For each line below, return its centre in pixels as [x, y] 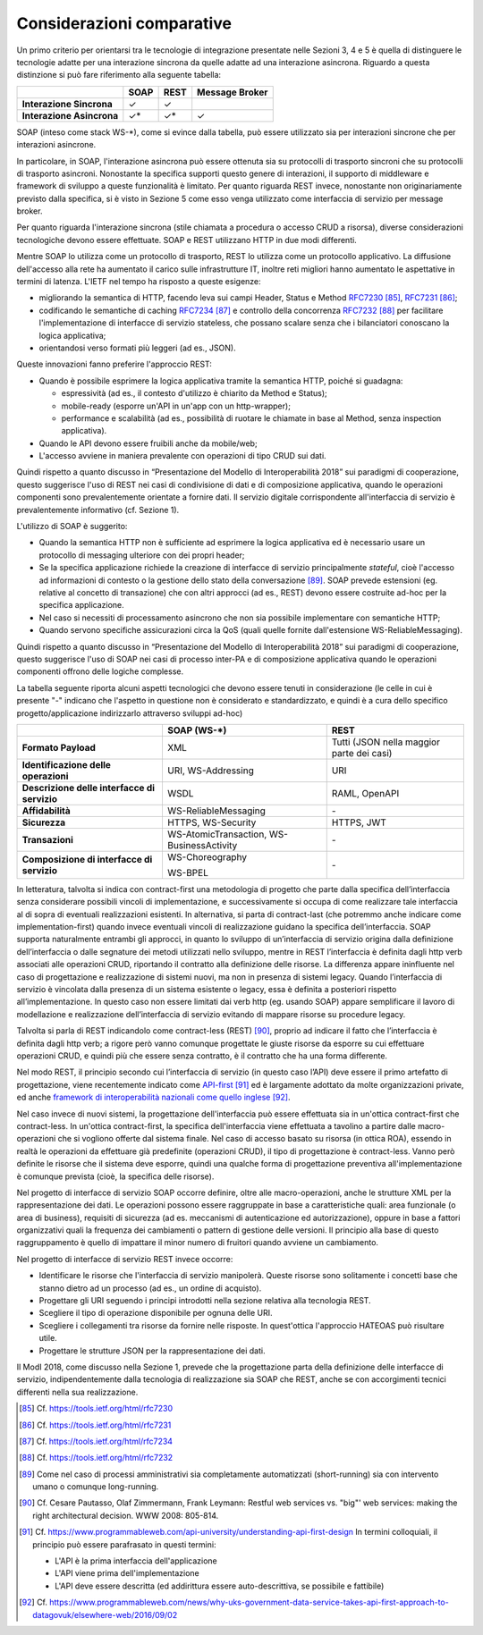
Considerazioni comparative [124, 23]
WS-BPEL [188, 872]
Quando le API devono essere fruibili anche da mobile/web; [148, 443]
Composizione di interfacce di [87, 859]
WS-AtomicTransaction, [217, 834]
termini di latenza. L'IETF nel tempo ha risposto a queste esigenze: [139, 282]
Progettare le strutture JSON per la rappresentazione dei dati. [152, 1351]
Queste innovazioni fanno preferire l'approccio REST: [114, 364]
